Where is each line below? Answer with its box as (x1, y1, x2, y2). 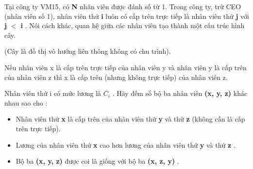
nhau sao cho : (4, 97, 48, 108)
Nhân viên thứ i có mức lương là (4, 88, 101, 98)
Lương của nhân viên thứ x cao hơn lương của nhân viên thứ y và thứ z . (16, 139, 236, 150)
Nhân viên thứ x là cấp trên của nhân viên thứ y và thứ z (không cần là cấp (16, 114, 245, 124)
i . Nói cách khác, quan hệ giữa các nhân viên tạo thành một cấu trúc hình (20, 20, 245, 31)
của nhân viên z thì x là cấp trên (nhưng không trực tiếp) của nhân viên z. (4, 72, 228, 82)
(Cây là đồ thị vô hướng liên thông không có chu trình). (4, 46, 171, 56)
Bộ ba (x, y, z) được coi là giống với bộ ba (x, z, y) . (16, 156, 179, 166)
